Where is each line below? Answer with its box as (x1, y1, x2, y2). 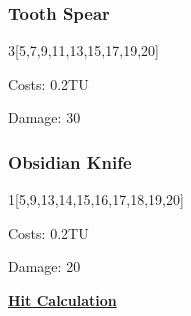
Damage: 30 (8, 107, 81, 128)
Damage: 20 (8, 256, 81, 277)
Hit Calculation (8, 290, 117, 310)
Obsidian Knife (8, 149, 132, 174)
